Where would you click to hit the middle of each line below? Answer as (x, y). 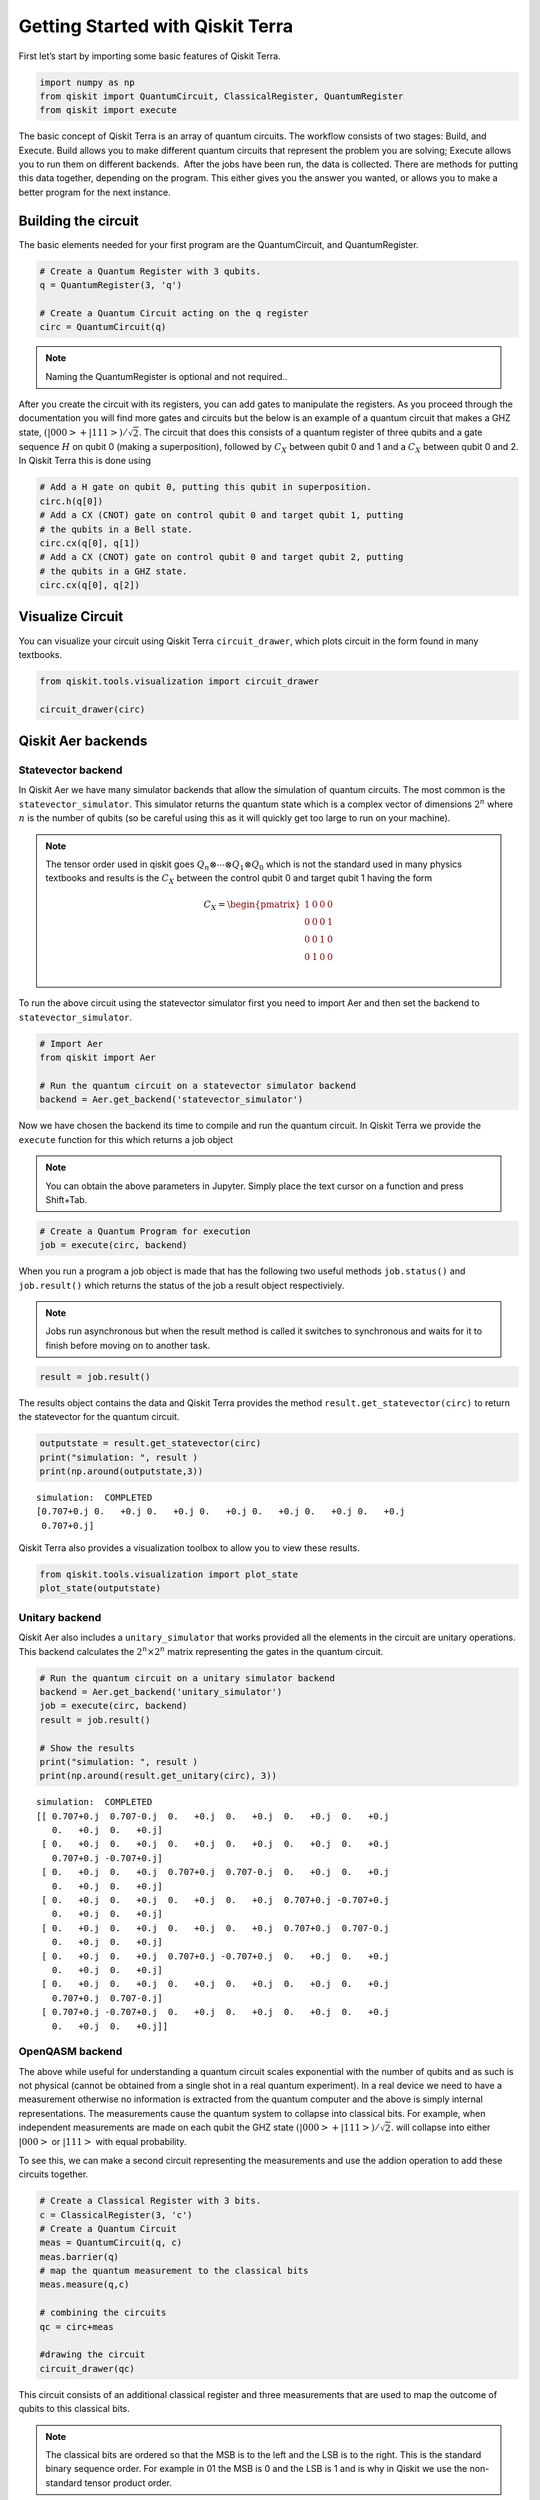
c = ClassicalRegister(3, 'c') (116, 2214)
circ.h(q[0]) (71, 501)
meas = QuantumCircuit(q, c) (111, 2243)
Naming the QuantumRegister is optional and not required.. (166, 376)
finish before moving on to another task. (128, 1345)
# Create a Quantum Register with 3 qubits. (150, 271)
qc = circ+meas (76, 2326)
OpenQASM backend (70, 2052)
